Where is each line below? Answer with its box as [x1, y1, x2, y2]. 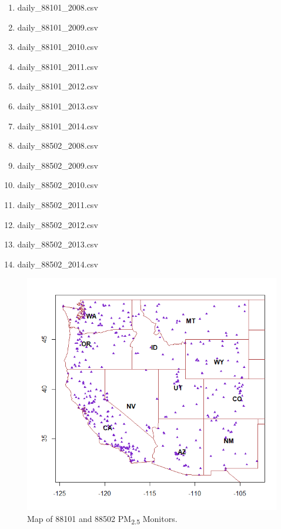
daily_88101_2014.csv [17, 119, 98, 132]
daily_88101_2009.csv [17, 21, 98, 33]
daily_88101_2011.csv [17, 60, 98, 72]
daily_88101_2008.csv [17, 1, 98, 13]
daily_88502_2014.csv [17, 257, 98, 270]
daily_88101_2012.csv [17, 80, 98, 92]
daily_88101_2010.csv [17, 41, 98, 53]
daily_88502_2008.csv [17, 139, 98, 152]
